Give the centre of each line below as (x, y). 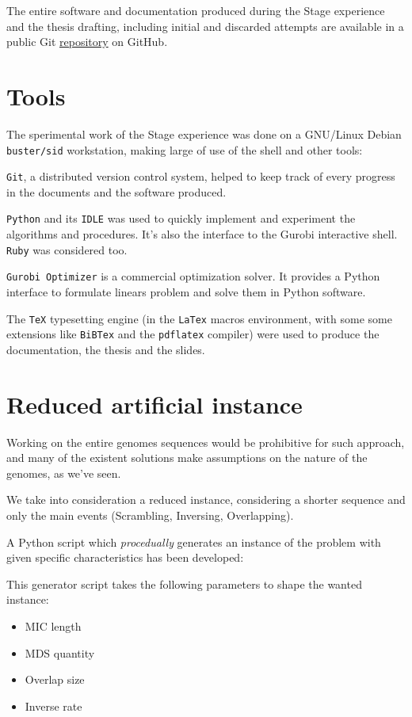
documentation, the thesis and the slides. (106, 349)
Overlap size (55, 679)
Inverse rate (53, 706)
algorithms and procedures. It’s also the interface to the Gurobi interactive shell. (202, 234)
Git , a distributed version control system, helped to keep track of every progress (201, 176)
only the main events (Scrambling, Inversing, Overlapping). (150, 515)
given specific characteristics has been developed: (125, 557)
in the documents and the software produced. (116, 191)
